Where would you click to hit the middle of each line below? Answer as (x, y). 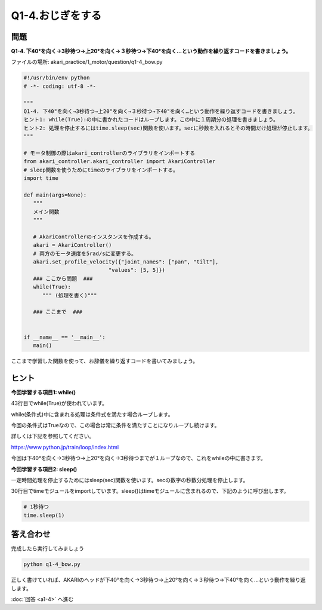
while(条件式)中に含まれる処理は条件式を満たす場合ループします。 (92, 414)
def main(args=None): (55, 195)
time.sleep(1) (44, 515)
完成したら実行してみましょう (48, 548)
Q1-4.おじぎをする (56, 16)
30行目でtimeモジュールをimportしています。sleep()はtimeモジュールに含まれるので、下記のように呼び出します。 (150, 491)
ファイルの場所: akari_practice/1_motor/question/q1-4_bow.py (87, 62)
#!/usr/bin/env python (57, 78)
